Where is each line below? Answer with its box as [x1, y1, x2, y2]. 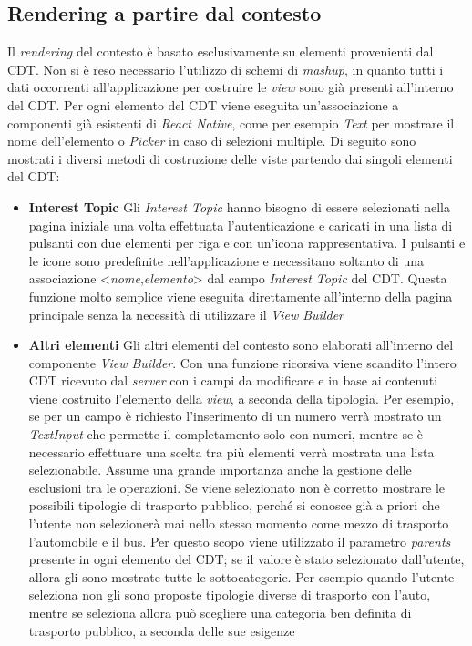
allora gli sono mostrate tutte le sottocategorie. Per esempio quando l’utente [28, 567, 455, 586]
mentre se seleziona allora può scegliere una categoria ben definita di [28, 603, 412, 622]
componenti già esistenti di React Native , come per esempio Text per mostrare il [7, 113, 455, 132]
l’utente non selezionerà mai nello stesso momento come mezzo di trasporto [28, 514, 449, 533]
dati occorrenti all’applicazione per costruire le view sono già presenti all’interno [7, 77, 454, 97]
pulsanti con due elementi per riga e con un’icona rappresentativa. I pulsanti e [28, 233, 466, 252]
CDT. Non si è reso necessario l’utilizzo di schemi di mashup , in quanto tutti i [7, 59, 444, 78]
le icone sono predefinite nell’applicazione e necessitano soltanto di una [28, 251, 424, 270]
